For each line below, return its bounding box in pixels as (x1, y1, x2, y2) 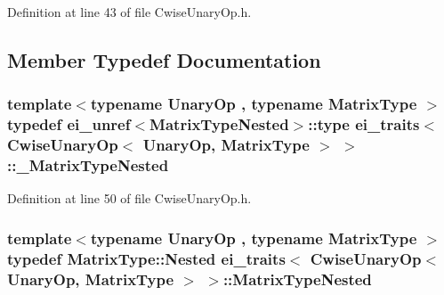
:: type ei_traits (308, 113, 420, 135)
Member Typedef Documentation (7, 45, 321, 73)
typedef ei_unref (7, 113, 131, 135)
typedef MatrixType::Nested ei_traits (7, 247, 286, 269)
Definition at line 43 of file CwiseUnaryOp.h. (7, 3, 252, 20)
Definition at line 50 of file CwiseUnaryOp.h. (7, 189, 252, 208)
